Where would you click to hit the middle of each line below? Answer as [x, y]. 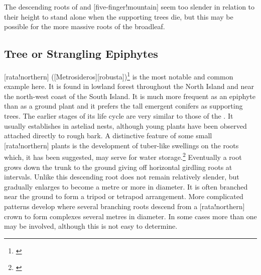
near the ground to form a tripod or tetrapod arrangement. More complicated [124, 196]
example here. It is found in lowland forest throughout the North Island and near [129, 86]
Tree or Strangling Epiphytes [81, 54]
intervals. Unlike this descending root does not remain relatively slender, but [122, 177]
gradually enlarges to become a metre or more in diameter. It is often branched [126, 186]
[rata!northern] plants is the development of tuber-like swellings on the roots [121, 145]
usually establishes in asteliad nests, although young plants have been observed [125, 125]
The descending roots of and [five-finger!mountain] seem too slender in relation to [129, 7]
